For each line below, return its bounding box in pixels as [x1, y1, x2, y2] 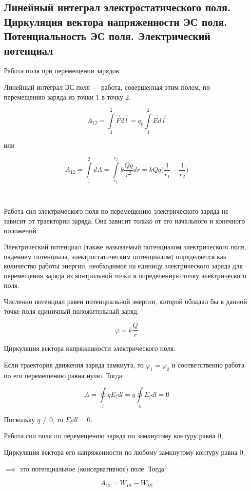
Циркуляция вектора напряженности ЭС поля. [4, 14, 227, 29]
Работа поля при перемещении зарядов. [4, 65, 121, 76]
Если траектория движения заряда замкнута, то [4, 360, 144, 370]
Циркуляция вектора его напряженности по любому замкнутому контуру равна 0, [4, 447, 245, 457]
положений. [4, 225, 39, 235]
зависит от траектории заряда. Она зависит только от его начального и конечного [4, 216, 245, 226]
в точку [101, 91, 123, 102]
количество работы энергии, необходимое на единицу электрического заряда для [4, 261, 243, 271]
